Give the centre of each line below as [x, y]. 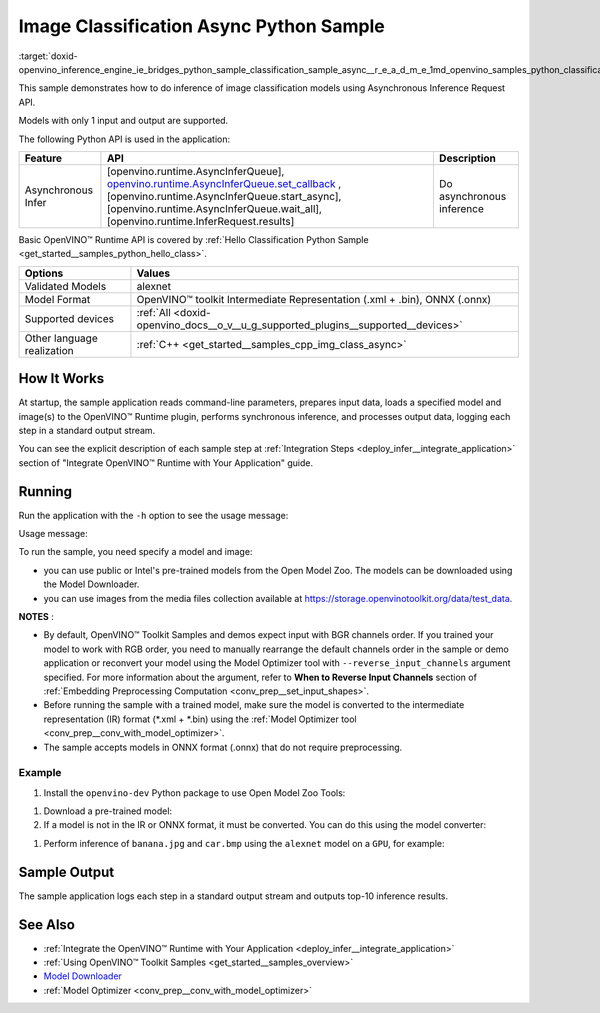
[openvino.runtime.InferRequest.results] [200, 221]
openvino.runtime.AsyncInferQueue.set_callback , [224, 183]
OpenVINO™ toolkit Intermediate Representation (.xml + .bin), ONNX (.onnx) [314, 299]
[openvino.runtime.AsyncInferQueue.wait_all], [214, 208]
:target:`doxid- [48, 56]
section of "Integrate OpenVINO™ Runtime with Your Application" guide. [166, 462]
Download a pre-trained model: [108, 811]
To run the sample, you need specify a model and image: [135, 552]
